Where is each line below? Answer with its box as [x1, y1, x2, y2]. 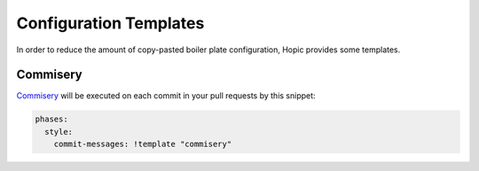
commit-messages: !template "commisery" [53, 139, 232, 150]
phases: [35, 114, 68, 124]
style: [44, 127, 74, 136]
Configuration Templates [16, 13, 205, 33]
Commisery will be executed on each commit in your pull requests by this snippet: [16, 90, 316, 101]
